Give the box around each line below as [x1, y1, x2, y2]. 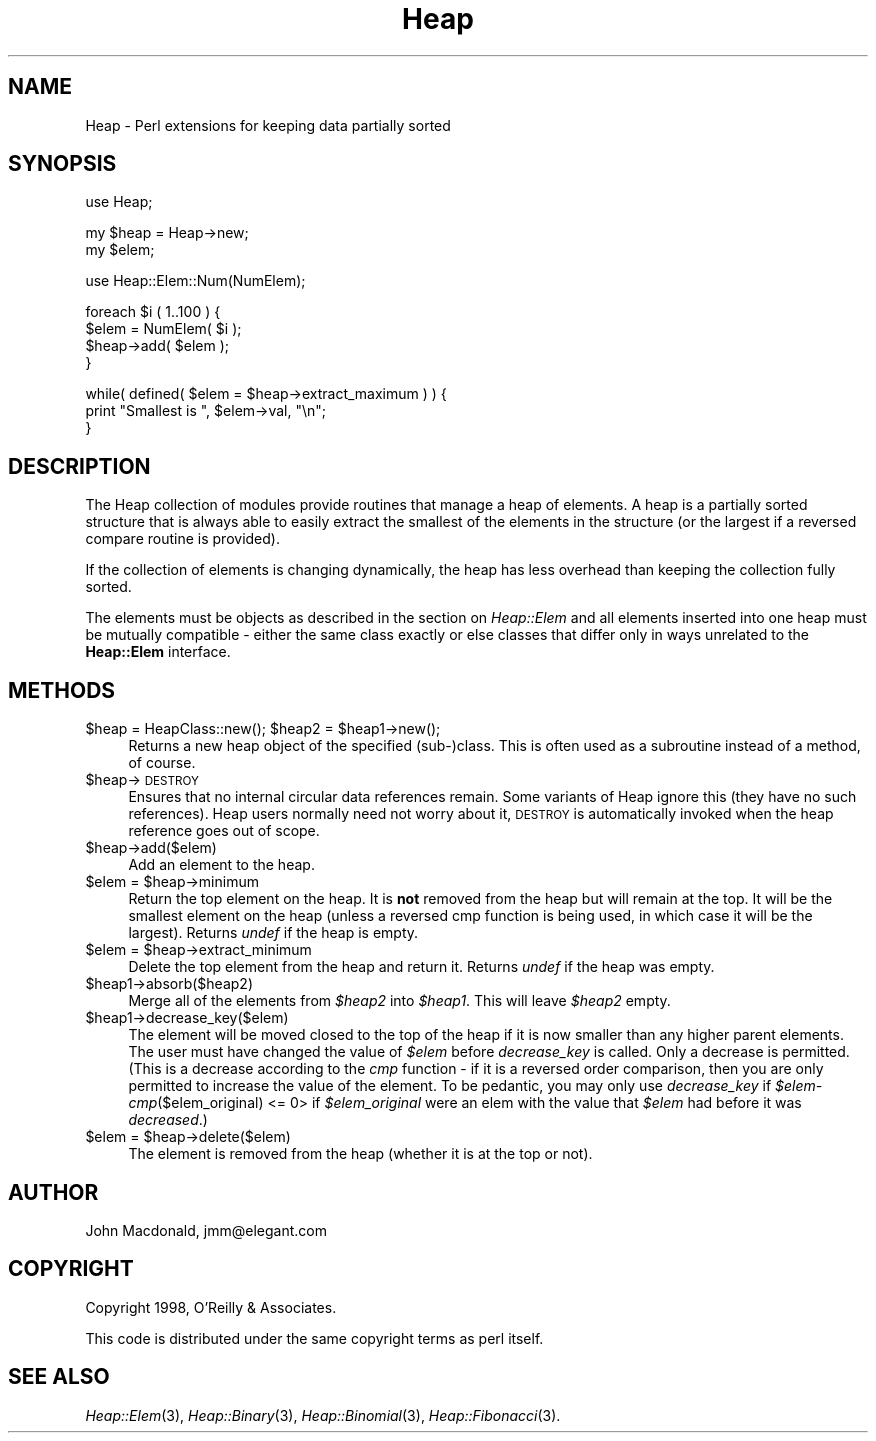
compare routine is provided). [85, 530, 280, 548]
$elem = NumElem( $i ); [85, 320, 242, 338]
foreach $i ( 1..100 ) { [85, 303, 221, 321]
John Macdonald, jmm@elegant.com [85, 1221, 327, 1239]
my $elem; [85, 241, 155, 259]
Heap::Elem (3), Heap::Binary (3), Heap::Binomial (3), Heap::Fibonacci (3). [85, 1406, 561, 1424]
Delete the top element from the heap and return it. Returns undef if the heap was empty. [128, 958, 715, 976]
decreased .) [128, 1111, 208, 1129]
